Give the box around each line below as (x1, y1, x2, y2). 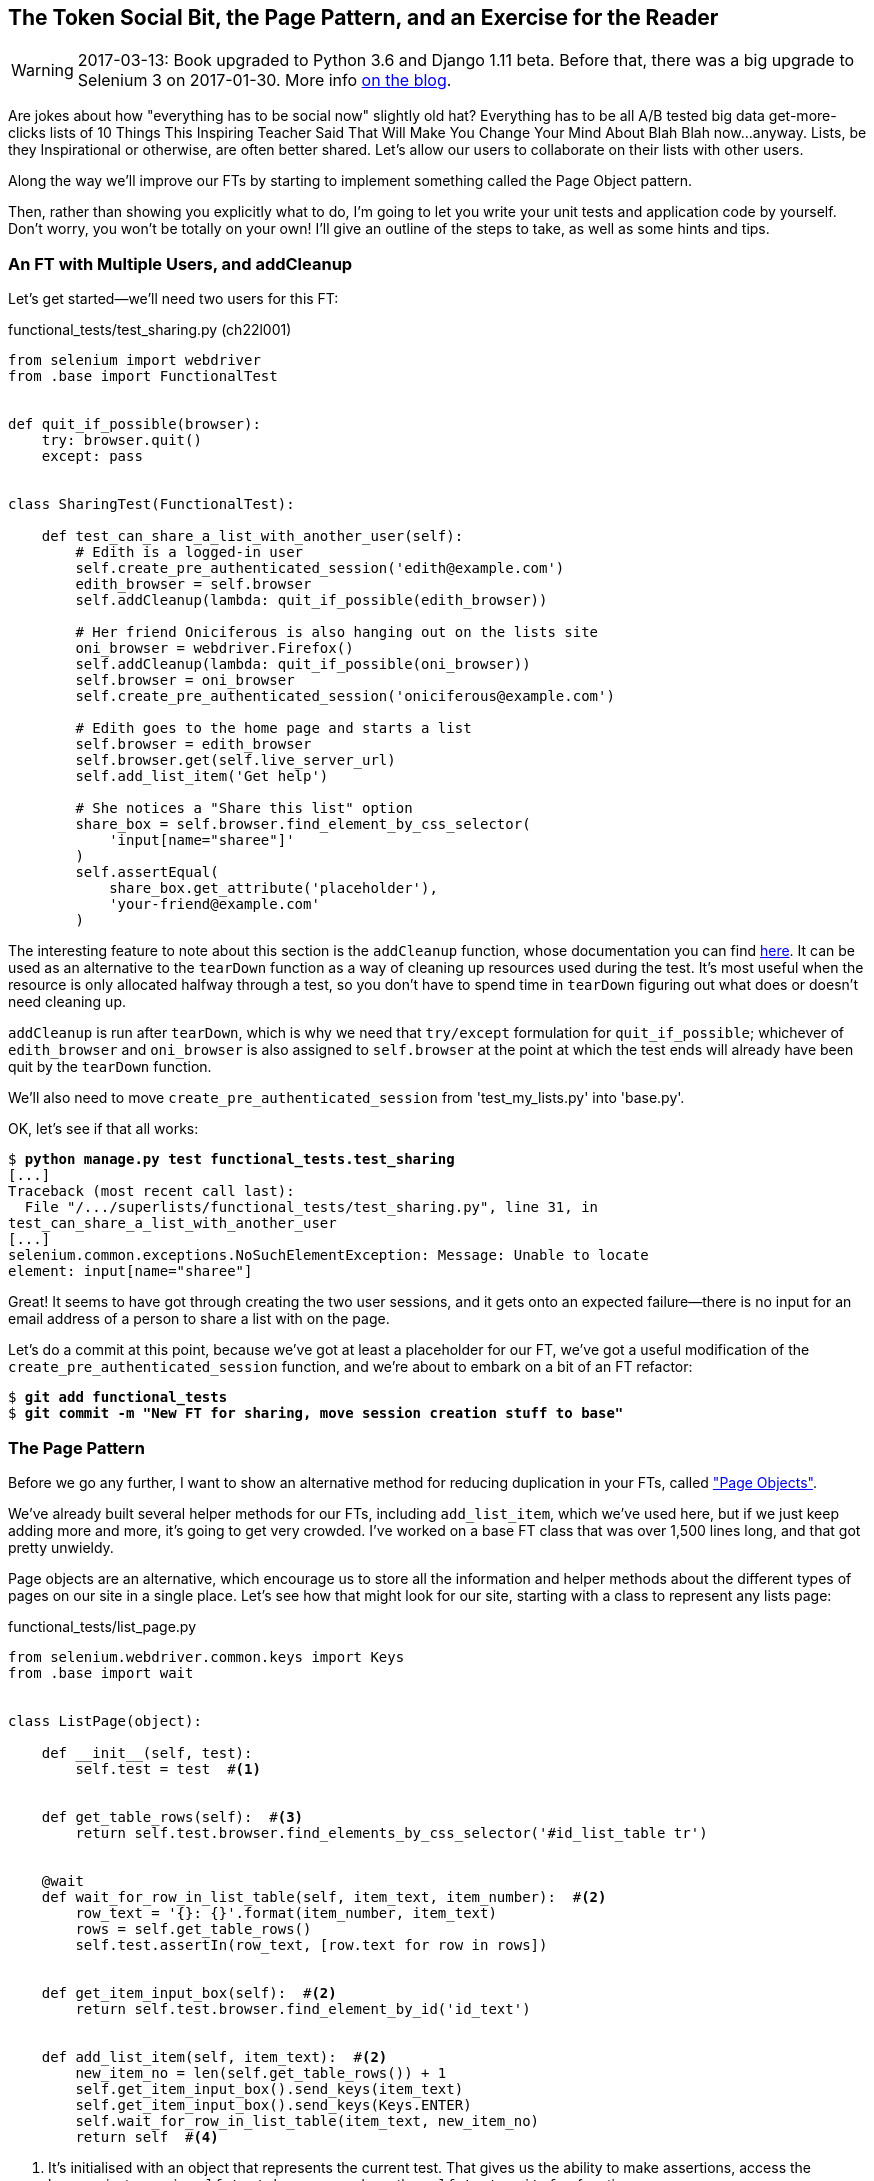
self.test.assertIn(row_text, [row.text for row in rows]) (75, 1936, 548, 1953)
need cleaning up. (8, 993, 126, 1011)
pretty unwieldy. (8, 1538, 114, 1556)
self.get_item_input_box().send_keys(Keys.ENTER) (75, 2096, 472, 2113)
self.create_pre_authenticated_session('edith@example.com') (75, 560, 565, 577)
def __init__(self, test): (41, 1744, 253, 1761)
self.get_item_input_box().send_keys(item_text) (75, 2080, 464, 2097)
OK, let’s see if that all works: (8, 1120, 199, 1138)
